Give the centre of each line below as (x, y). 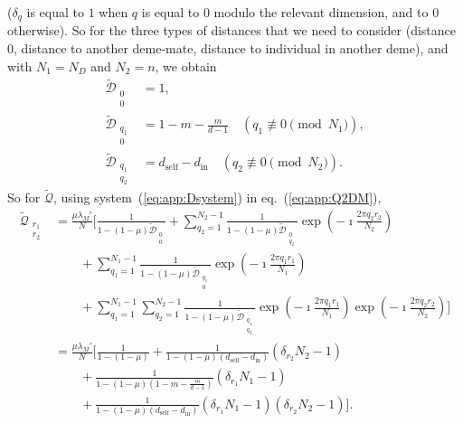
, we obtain (186, 66)
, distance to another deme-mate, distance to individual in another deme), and (231, 48)
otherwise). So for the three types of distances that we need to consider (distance (232, 30)
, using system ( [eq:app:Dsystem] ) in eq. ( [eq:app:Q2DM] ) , (217, 197)
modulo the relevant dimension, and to (321, 12)
